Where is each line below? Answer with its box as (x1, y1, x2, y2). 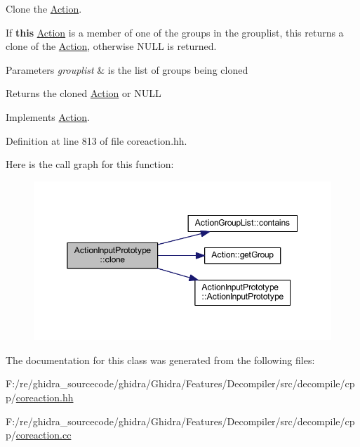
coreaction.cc (15, 427, 72, 442)
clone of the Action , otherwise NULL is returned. (6, 39, 217, 53)
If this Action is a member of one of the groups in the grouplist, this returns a (6, 25, 344, 39)
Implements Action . (6, 109, 90, 124)
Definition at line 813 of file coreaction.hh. (6, 133, 187, 148)
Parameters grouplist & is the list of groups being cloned (6, 62, 248, 77)
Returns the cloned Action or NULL (6, 86, 161, 101)
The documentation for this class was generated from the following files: (6, 352, 315, 367)
